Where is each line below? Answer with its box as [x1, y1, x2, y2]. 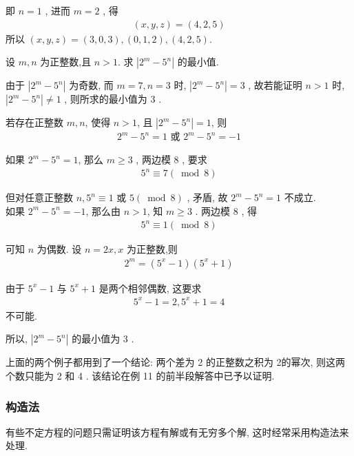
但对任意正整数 [6, 190, 73, 205]
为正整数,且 [40, 54, 92, 69]
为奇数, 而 [69, 78, 114, 92]
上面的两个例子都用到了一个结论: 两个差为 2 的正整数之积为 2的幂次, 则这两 [6, 355, 346, 369]
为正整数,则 [126, 242, 178, 256]
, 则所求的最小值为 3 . [64, 92, 162, 106]
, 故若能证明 [248, 78, 302, 92]
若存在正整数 [6, 115, 63, 129]
